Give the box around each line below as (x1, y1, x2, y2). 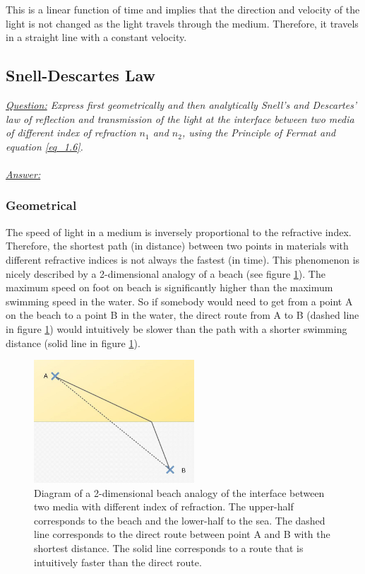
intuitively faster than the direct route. (34, 554, 202, 569)
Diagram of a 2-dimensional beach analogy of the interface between (34, 485, 325, 500)
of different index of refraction (6, 125, 136, 140)
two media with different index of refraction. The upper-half (34, 499, 294, 514)
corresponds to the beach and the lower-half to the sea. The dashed (34, 512, 325, 527)
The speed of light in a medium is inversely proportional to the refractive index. (6, 224, 352, 239)
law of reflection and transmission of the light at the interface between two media (6, 111, 354, 126)
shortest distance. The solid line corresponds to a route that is (34, 541, 304, 556)
